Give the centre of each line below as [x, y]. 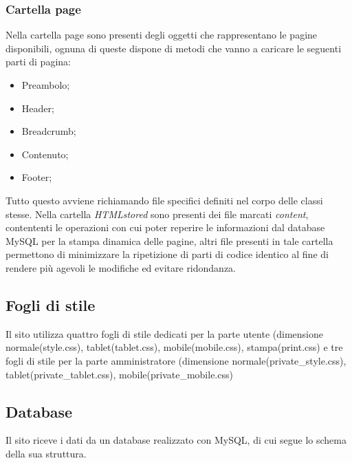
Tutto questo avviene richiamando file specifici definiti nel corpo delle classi [164, 200]
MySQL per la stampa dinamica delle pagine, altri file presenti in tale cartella [169, 240]
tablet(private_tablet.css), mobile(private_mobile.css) [119, 374]
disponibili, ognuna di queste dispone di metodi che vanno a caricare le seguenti [174, 48]
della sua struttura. [46, 453]
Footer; [37, 177]
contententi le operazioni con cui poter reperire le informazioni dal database [165, 227]
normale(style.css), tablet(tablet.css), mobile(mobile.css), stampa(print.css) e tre [174, 347]
